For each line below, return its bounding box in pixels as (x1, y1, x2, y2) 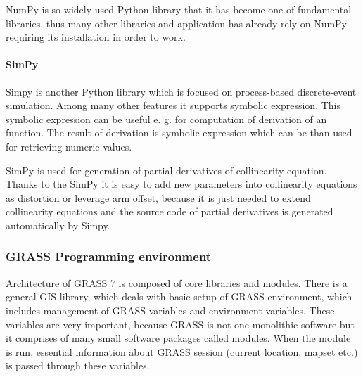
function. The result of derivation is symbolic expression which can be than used (6, 125, 352, 140)
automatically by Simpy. (6, 217, 110, 232)
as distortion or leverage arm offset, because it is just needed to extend (6, 190, 311, 205)
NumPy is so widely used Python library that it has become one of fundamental (6, 2, 352, 16)
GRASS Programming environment (6, 248, 212, 265)
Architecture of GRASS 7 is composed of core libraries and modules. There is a (6, 275, 348, 290)
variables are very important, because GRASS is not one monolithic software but (6, 317, 355, 331)
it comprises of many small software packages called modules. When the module (6, 331, 351, 345)
